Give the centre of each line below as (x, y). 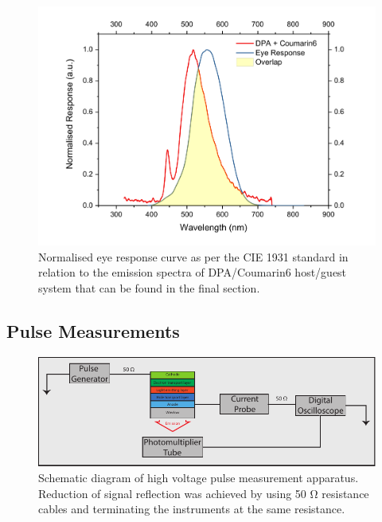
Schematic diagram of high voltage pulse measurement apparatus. (199, 477)
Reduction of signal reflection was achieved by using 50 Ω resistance (204, 493)
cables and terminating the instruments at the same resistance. (192, 509)
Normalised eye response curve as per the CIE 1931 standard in (193, 256)
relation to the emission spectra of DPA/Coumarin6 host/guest (193, 272)
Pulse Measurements (93, 330)
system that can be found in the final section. (149, 287)
